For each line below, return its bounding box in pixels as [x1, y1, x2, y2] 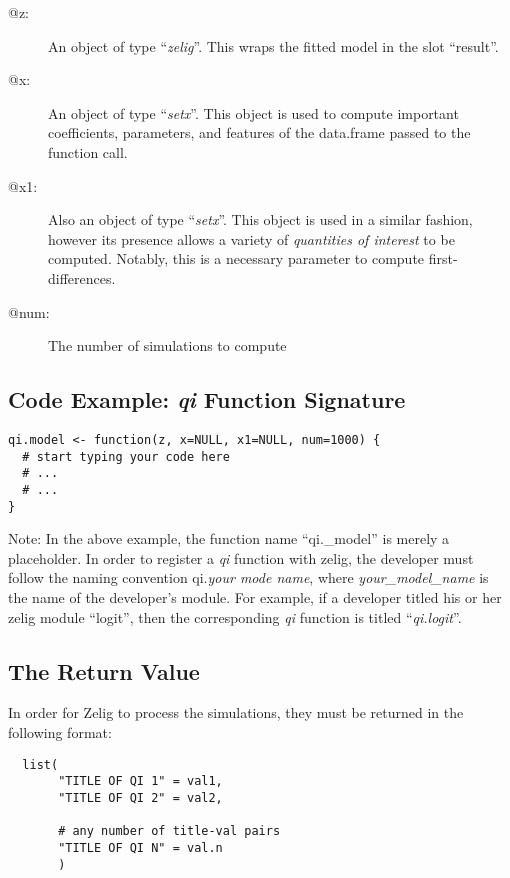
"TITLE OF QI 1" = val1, [58, 774, 223, 789]
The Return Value [8, 655, 200, 686]
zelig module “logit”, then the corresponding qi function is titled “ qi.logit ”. [8, 606, 462, 627]
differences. [48, 267, 116, 288]
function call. [48, 141, 128, 162]
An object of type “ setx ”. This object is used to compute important [48, 102, 459, 123]
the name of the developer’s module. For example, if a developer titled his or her [8, 586, 502, 607]
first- [428, 248, 458, 269]
